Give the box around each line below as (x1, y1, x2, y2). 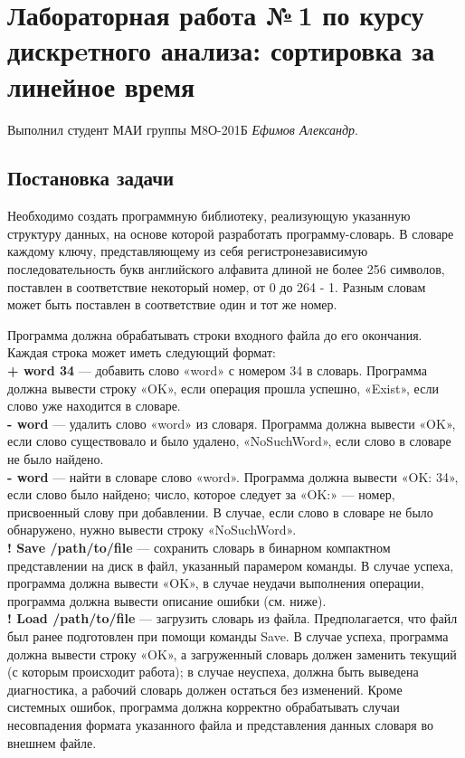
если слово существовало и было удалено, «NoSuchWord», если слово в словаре (7, 431, 451, 450)
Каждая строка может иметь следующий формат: (7, 343, 276, 362)
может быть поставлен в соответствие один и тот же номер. (7, 295, 337, 314)
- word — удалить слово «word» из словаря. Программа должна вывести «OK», (7, 413, 456, 432)
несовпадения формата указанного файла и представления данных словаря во (7, 715, 433, 734)
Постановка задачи (7, 164, 175, 192)
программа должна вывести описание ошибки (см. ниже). (7, 591, 327, 610)
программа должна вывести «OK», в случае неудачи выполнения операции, (7, 573, 424, 592)
